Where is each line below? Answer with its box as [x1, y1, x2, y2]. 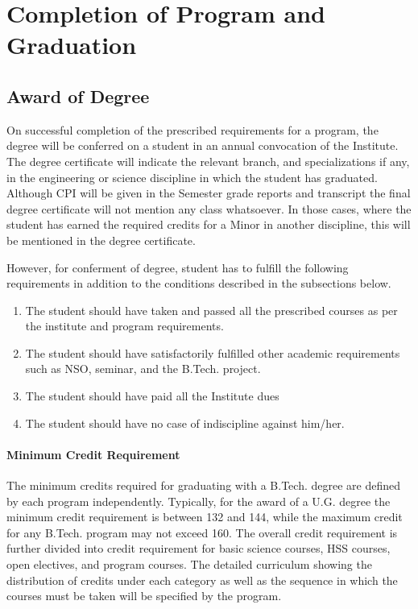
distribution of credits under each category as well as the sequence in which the [6, 571, 398, 588]
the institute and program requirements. [25, 317, 224, 334]
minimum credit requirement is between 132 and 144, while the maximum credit [6, 508, 403, 525]
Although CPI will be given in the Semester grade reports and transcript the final [6, 184, 411, 201]
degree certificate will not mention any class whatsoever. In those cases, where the [6, 200, 412, 217]
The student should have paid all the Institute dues [25, 387, 279, 404]
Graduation [6, 28, 137, 61]
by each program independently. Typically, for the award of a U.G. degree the [6, 492, 391, 509]
